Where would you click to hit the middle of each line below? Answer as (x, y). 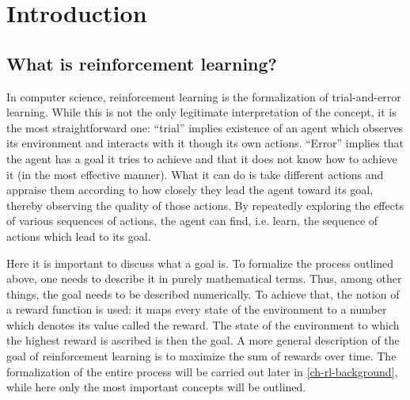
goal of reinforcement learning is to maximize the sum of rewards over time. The (201, 356)
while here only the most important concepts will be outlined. (156, 387)
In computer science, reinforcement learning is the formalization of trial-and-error (204, 96)
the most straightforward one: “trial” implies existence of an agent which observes (205, 127)
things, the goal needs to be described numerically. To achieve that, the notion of (203, 293)
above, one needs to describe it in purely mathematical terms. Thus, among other (204, 278)
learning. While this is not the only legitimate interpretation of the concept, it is (201, 112)
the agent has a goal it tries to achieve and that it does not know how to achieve (202, 158)
